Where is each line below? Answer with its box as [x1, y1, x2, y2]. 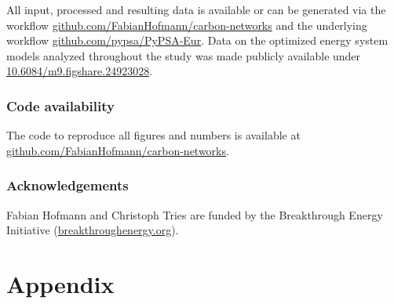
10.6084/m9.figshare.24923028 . [6, 63, 153, 79]
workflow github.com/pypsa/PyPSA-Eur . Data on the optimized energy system [6, 32, 389, 49]
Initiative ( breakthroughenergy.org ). [6, 222, 179, 238]
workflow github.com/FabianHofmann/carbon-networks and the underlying [6, 16, 367, 33]
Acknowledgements [6, 176, 129, 195]
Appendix [6, 267, 115, 299]
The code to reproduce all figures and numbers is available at [6, 127, 301, 143]
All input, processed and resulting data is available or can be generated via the [6, 2, 386, 17]
